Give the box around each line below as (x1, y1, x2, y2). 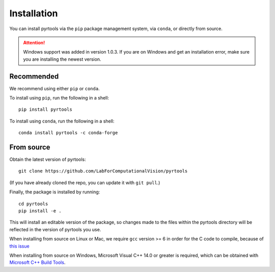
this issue (9, 243, 30, 249)
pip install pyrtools (18, 107, 72, 112)
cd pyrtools (18, 201, 48, 207)
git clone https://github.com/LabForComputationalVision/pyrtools (18, 168, 188, 174)
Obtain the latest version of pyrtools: (9, 156, 86, 163)
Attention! (23, 39, 45, 45)
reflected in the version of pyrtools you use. (9, 226, 101, 232)
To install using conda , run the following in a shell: (9, 118, 115, 124)
